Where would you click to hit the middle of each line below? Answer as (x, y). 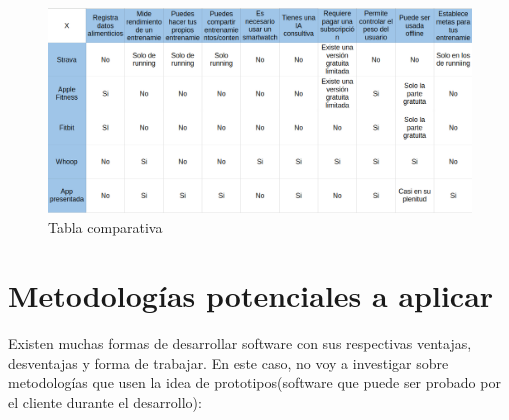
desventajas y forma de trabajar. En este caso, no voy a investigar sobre (228, 362)
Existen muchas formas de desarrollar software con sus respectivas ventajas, (240, 343)
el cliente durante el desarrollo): (105, 402)
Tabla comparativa (105, 226)
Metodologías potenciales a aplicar (251, 295)
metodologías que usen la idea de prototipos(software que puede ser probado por (254, 382)
